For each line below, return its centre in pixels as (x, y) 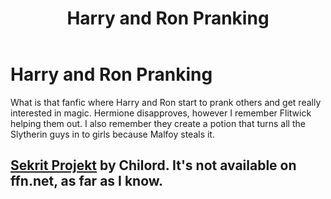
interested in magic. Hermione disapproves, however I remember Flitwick (161, 113)
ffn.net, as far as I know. (87, 181)
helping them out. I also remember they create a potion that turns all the (158, 123)
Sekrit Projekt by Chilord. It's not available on (153, 165)
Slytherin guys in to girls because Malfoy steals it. (112, 134)
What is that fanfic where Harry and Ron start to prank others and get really (166, 102)
